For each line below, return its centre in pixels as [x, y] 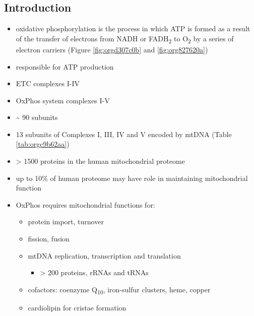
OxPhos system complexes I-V [63, 100]
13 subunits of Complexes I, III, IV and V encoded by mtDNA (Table [124, 134]
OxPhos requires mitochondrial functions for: [85, 204]
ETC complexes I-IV [48, 83]
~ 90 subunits [37, 117]
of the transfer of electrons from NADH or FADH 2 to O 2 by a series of [125, 39]
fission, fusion [49, 239]
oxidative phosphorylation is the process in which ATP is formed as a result [133, 28]
